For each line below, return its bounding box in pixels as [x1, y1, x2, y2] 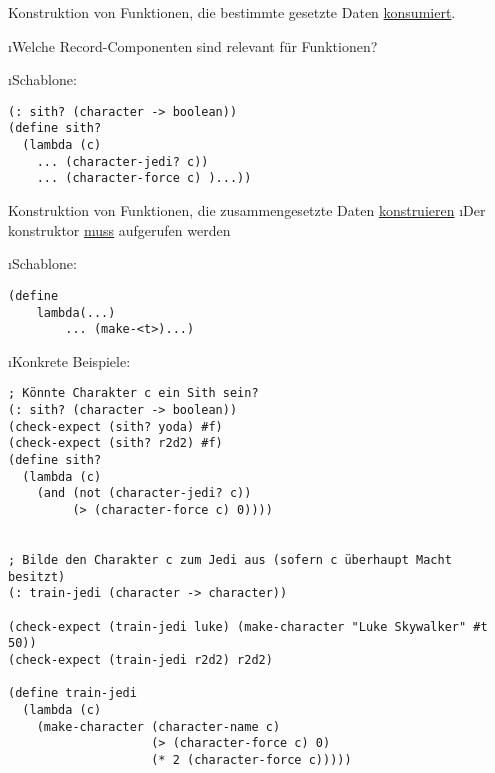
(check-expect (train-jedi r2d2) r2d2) [8, 652, 273, 667]
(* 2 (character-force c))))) [151, 752, 352, 767]
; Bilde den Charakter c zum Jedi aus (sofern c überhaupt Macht [8, 552, 452, 567]
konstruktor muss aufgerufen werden [8, 219, 231, 240]
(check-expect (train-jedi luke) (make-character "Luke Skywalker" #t [8, 619, 488, 634]
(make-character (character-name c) [36, 719, 281, 734]
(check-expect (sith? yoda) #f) [8, 419, 223, 434]
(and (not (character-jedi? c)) [36, 486, 252, 501]
